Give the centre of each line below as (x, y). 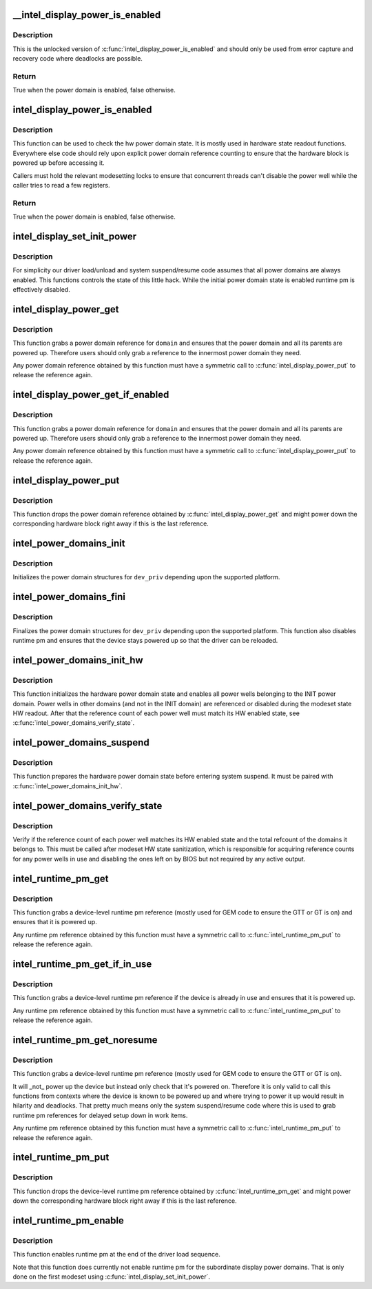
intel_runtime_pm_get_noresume (85, 1040)
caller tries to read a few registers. (61, 186)
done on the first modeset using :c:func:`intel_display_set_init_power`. (111, 1277)
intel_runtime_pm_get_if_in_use (82, 964)
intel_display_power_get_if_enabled (91, 395)
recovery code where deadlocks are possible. (77, 59)
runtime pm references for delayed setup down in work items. (100, 1115)
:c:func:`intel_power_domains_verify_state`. (73, 723)
